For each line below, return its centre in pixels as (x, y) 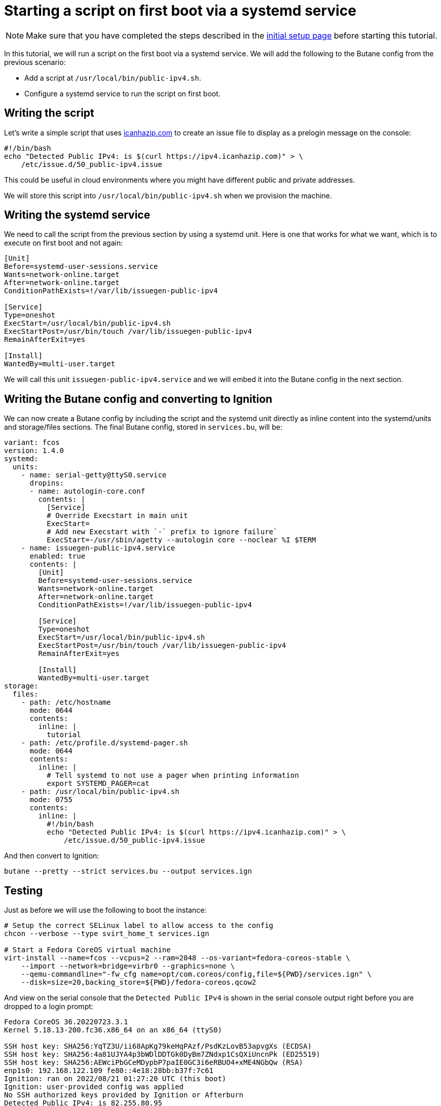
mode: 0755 (51, 800)
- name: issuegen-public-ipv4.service (98, 548)
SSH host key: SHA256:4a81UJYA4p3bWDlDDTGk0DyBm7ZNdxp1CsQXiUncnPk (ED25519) (162, 1055)
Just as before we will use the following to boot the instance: (105, 910)
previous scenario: (35, 62)
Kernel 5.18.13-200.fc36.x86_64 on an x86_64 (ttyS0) (113, 1030)
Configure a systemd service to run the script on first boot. (122, 93)
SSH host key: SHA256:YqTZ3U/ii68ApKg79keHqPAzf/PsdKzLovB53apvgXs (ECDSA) (158, 1046)
